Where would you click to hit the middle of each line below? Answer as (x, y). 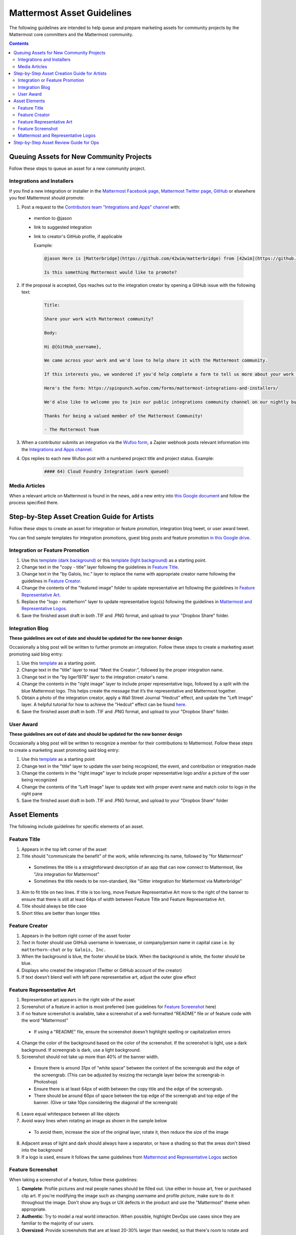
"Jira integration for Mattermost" (67, 874)
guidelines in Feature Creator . (51, 581)
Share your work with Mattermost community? (99, 319)
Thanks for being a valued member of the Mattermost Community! (124, 416)
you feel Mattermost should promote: (47, 198)
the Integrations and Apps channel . (57, 449)
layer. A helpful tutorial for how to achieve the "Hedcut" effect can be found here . (104, 704)
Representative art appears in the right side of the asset (78, 1000)
